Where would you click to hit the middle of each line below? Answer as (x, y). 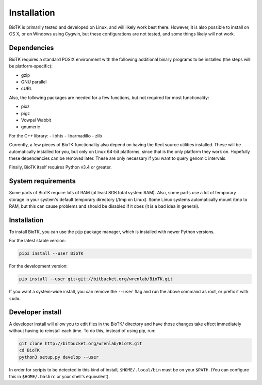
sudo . (15, 298)
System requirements (42, 181)
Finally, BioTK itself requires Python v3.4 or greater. (60, 167)
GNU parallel (34, 82)
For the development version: (38, 266)
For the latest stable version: (37, 241)
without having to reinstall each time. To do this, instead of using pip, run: (82, 331)
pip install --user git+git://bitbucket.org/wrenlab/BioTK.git (96, 279)
